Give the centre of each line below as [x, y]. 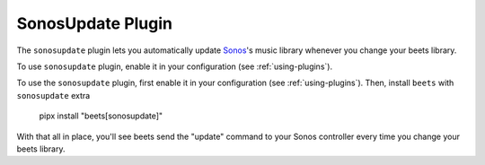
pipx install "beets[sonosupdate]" [101, 116]
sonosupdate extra [53, 95]
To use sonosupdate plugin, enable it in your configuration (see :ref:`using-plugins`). [174, 66]
